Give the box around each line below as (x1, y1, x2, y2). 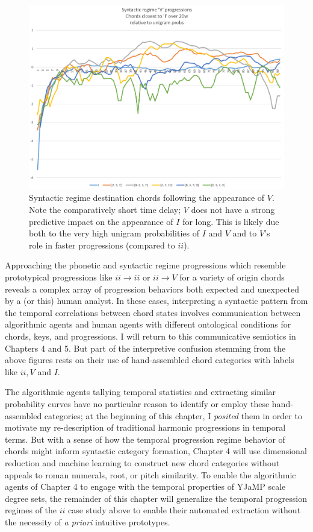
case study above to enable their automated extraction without (68, 504, 301, 516)
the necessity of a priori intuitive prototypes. (5, 515, 170, 528)
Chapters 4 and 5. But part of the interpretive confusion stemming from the (5, 341, 286, 354)
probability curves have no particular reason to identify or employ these (5, 397, 270, 410)
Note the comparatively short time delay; (29, 203, 181, 216)
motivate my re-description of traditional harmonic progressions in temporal (5, 421, 286, 434)
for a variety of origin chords (179, 271, 285, 283)
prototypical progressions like (5, 271, 113, 283)
